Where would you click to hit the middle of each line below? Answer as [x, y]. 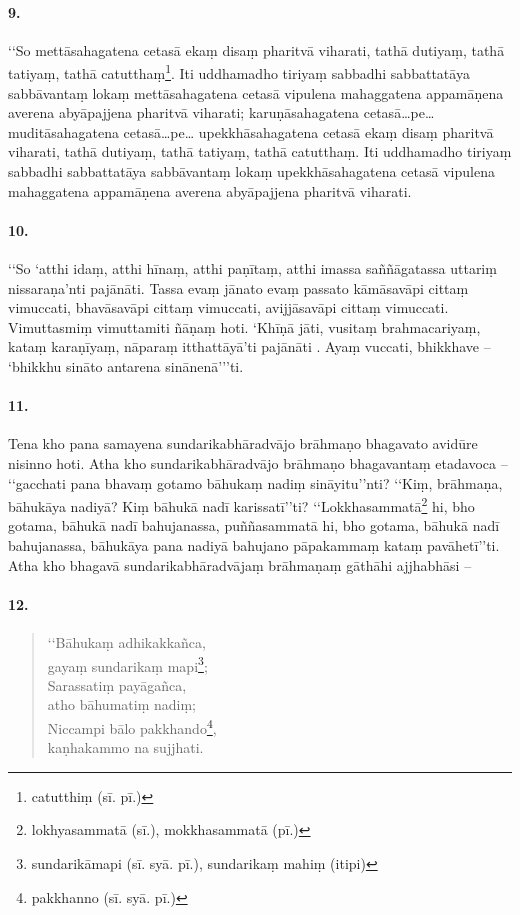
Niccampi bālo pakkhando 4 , [132, 726]
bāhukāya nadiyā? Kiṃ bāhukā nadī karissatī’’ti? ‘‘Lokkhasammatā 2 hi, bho [241, 504]
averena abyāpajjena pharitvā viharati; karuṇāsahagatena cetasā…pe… [221, 112]
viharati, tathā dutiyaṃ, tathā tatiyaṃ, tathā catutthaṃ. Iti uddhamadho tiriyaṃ [260, 151]
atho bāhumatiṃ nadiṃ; [121, 704]
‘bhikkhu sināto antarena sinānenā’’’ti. [126, 365]
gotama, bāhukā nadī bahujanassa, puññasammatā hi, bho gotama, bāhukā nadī [254, 525]
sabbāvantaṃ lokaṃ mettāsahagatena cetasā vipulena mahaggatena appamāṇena [256, 92]
